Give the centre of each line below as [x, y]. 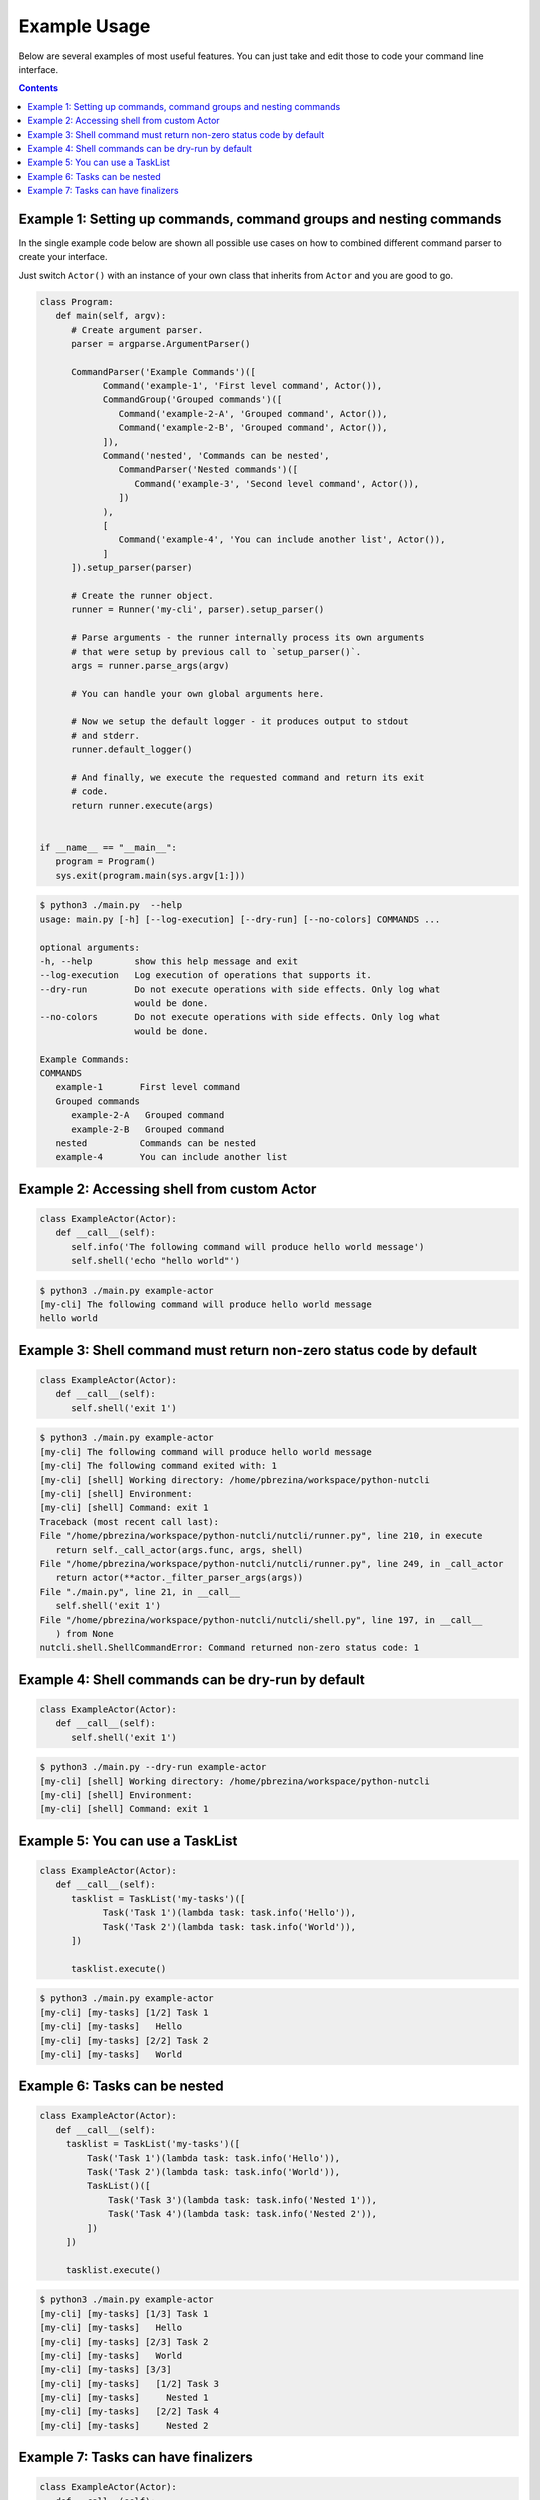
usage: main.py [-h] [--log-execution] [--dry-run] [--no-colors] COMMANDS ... [240, 919]
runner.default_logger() [132, 749]
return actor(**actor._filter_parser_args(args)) [179, 1578]
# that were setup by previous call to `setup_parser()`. [216, 651]
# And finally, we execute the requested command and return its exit [248, 778]
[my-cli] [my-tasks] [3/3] [105, 2369]
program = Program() [106, 861]
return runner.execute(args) [142, 805]
